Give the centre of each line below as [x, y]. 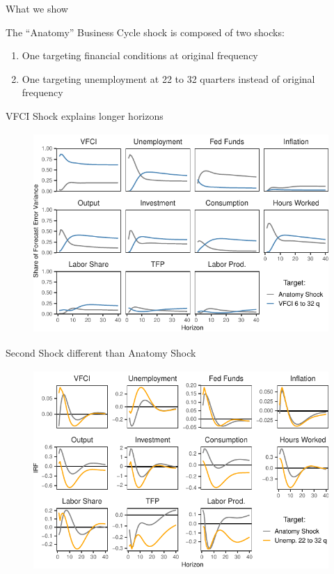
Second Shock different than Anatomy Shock [101, 353]
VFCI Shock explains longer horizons [85, 115]
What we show [37, 8]
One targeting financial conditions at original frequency [140, 55]
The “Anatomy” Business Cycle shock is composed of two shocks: [145, 32]
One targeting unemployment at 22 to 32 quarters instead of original [168, 78]
